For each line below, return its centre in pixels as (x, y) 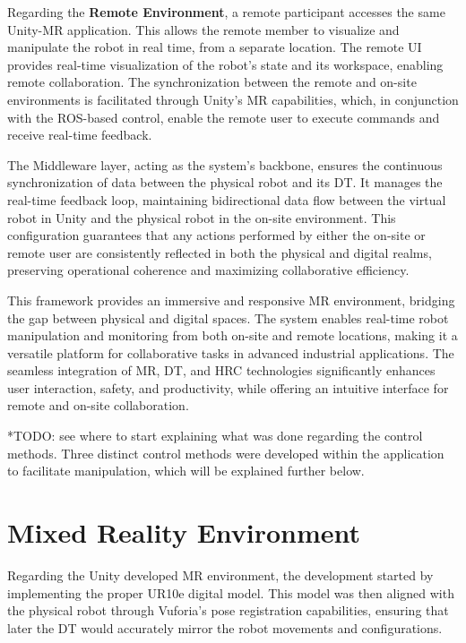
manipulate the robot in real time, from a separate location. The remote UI (215, 47)
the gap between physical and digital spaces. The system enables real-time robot (228, 317)
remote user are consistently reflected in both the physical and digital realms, (220, 252)
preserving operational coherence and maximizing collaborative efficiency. (208, 270)
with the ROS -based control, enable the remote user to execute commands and (224, 117)
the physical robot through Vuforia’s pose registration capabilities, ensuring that (228, 610)
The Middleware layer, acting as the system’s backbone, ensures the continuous (225, 164)
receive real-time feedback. (80, 135)
